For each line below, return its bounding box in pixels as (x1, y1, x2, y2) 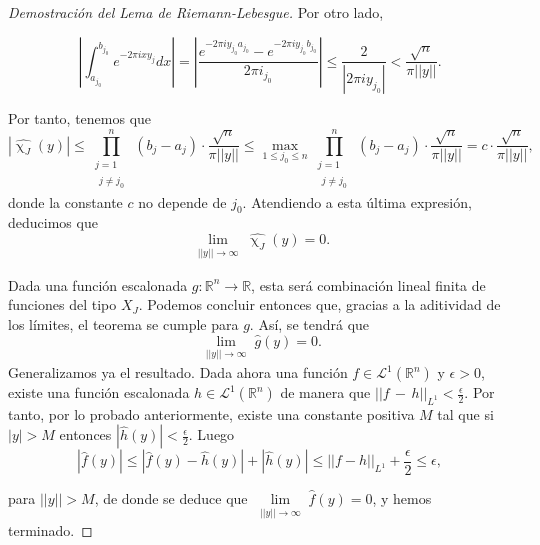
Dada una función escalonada (8, 274, 188, 295)
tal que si (437, 403, 494, 424)
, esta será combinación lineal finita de (251, 274, 486, 295)
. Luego (188, 424, 235, 445)
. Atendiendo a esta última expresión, (242, 191, 472, 212)
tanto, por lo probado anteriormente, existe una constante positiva (8, 403, 415, 424)
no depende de (138, 191, 227, 212)
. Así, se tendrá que (249, 313, 370, 334)
